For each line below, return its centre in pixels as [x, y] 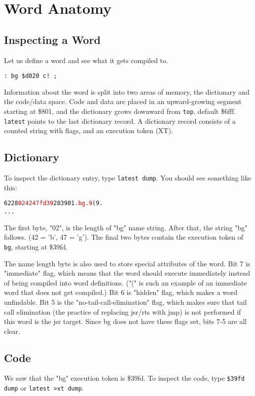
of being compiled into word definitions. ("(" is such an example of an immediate [126, 282]
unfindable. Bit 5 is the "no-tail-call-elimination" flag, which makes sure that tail [126, 302]
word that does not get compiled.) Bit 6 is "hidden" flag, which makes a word [121, 292]
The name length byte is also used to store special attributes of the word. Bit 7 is [127, 263]
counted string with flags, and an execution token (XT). [89, 130]
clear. [12, 331]
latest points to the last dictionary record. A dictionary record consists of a [120, 121]
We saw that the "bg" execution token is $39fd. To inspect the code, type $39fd [124, 378]
